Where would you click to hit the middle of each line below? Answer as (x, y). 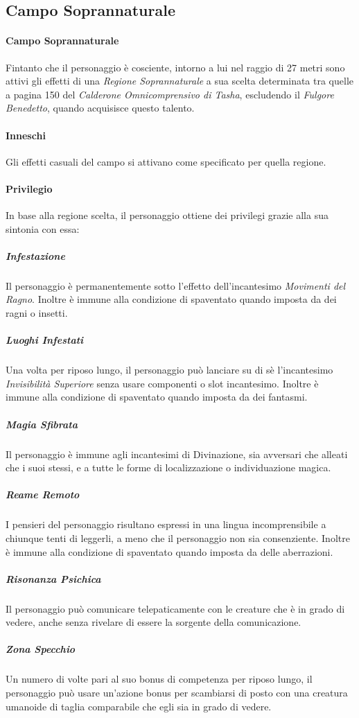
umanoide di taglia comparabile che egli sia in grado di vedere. (139, 706)
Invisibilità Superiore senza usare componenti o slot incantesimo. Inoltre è (162, 383)
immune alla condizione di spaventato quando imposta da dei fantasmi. (157, 397)
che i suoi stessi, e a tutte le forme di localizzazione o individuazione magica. (168, 467)
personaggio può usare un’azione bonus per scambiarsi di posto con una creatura (177, 693)
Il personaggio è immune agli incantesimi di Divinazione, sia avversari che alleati (177, 454)
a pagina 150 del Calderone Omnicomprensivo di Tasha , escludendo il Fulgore (170, 94)
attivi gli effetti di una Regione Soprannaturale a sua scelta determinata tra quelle (180, 81)
